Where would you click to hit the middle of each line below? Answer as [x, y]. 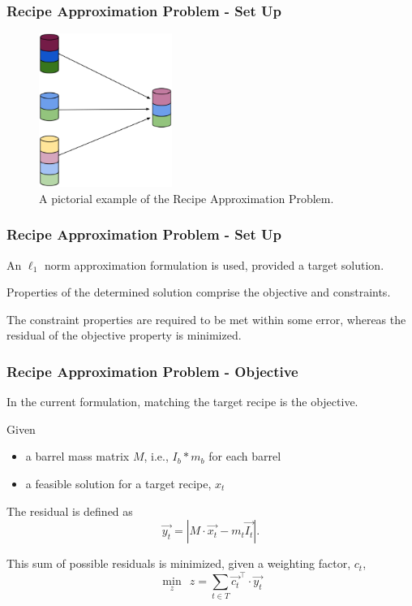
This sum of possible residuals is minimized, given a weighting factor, [179, 563]
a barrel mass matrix [77, 456]
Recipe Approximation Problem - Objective [152, 371]
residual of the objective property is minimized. [124, 335]
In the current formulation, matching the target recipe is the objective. [182, 402]
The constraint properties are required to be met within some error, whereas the [206, 319]
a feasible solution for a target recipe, [118, 483]
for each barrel [245, 456]
